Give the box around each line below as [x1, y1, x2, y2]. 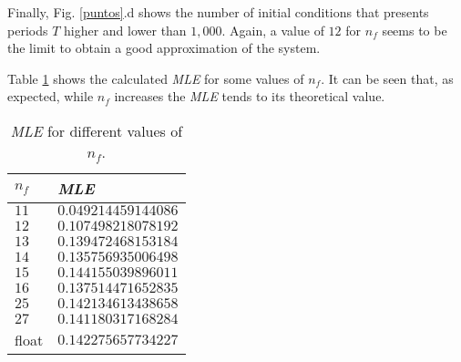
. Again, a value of [221, 20, 324, 39]
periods [7, 20, 48, 39]
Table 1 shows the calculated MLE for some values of [7, 68, 304, 88]
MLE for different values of [10, 119, 183, 141]
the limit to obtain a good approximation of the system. [7, 38, 321, 57]
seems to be [382, 20, 447, 39]
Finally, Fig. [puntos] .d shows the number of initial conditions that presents [7, 3, 429, 21]
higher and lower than [63, 20, 187, 39]
